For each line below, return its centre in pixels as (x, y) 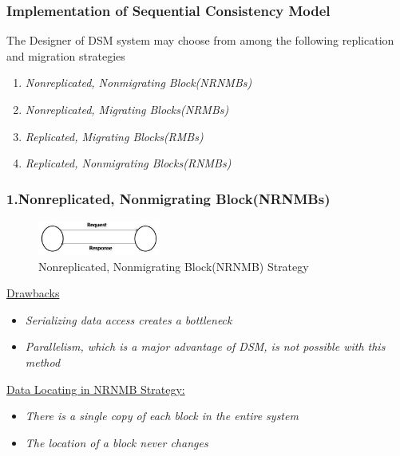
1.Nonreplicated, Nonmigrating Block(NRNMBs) (168, 198)
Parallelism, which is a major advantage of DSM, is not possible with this (205, 346)
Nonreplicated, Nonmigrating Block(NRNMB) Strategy (174, 266)
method (43, 362)
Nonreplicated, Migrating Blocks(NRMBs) (127, 109)
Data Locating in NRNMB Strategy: (96, 389)
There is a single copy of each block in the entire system (162, 416)
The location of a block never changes (117, 442)
